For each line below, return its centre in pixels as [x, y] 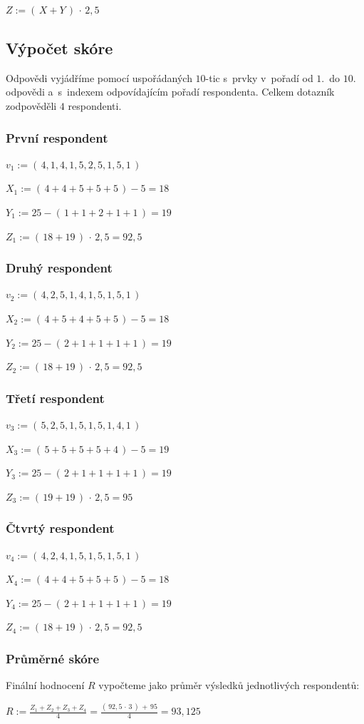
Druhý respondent [59, 268]
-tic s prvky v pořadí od [259, 77]
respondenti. [95, 105]
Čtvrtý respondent [60, 528]
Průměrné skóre [53, 658]
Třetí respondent [55, 398]
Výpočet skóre [59, 47]
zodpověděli [31, 105]
